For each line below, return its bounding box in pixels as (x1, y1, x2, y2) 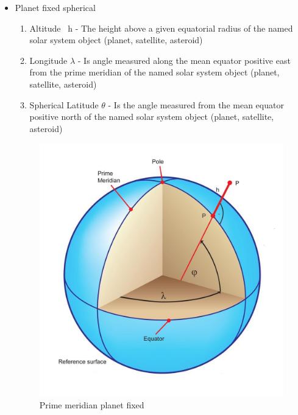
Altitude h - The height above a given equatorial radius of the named (29, 21, 293, 34)
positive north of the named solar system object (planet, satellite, (29, 110, 274, 123)
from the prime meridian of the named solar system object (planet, (29, 66, 280, 78)
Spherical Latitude (29, 98, 99, 111)
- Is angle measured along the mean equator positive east (77, 54, 291, 66)
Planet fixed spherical (15, 1, 96, 13)
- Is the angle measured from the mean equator (108, 98, 284, 111)
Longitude (29, 54, 68, 66)
